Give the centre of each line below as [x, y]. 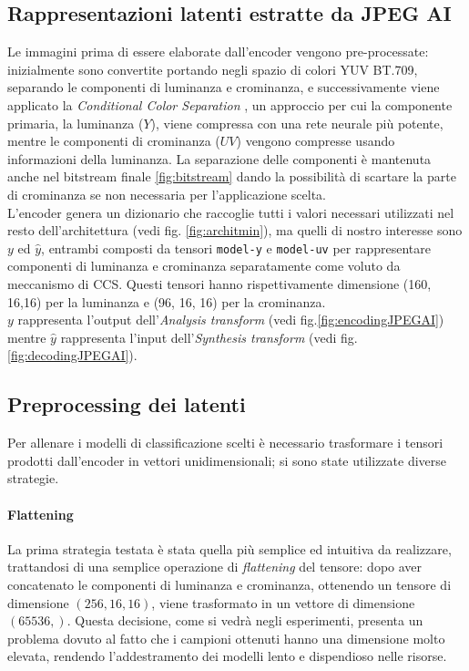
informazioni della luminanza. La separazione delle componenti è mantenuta [219, 158]
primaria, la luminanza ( [76, 123]
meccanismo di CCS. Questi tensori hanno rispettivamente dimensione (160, [219, 283]
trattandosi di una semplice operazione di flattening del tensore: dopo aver [215, 567]
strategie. [33, 478]
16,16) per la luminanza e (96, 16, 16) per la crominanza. [167, 301]
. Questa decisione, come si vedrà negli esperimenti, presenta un [245, 620]
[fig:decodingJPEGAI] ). [72, 355]
